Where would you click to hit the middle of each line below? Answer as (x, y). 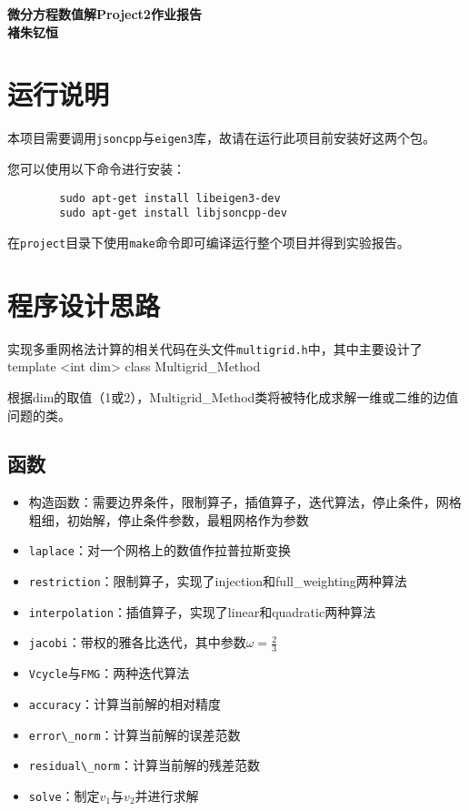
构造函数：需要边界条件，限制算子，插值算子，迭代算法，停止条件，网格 (245, 502)
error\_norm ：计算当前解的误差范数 (135, 734)
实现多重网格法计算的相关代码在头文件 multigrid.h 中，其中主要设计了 (215, 348)
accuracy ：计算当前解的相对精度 (125, 703)
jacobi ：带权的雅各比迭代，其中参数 (137, 642)
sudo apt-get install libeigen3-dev (170, 198)
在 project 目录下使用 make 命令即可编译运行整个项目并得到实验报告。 (209, 242)
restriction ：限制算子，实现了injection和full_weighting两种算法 (218, 581)
